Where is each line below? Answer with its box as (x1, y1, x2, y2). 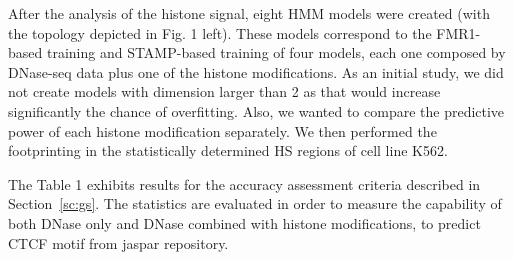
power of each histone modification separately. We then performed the (8, 120, 437, 141)
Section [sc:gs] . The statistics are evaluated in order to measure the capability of (8, 193, 502, 214)
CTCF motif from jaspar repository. (8, 232, 229, 253)
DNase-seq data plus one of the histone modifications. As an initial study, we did (8, 61, 504, 82)
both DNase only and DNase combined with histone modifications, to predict (8, 212, 481, 233)
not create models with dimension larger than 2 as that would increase (8, 81, 441, 102)
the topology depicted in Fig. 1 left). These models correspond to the (8, 22, 432, 43)
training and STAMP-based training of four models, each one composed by (46, 42, 506, 63)
